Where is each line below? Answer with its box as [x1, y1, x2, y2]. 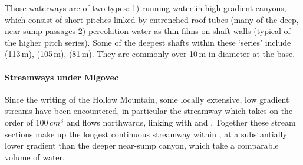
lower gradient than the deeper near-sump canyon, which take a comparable [5, 139, 279, 151]
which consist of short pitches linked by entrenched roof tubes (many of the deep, [5, 13, 299, 25]
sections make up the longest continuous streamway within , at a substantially [5, 127, 287, 140]
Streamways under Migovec [5, 70, 118, 83]
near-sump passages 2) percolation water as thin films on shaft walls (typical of [5, 25, 291, 37]
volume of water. [5, 150, 65, 163]
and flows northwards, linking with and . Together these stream [66, 116, 296, 128]
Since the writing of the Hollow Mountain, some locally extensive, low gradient [5, 93, 289, 105]
